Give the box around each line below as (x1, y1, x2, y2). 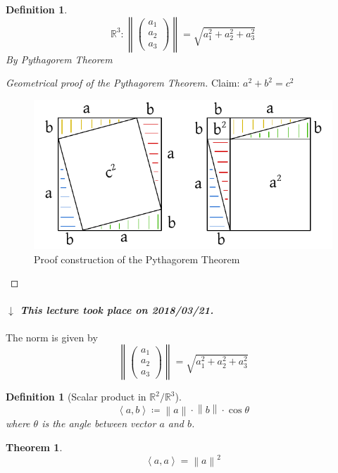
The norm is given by (6, 329, 98, 344)
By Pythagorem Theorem (6, 51, 113, 66)
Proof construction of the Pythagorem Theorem (34, 251, 240, 266)
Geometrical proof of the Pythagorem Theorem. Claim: (6, 75, 240, 90)
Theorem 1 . (6, 439, 63, 454)
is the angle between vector (42, 416, 156, 431)
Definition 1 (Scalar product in (6, 389, 146, 404)
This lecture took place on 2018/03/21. (20, 303, 214, 317)
